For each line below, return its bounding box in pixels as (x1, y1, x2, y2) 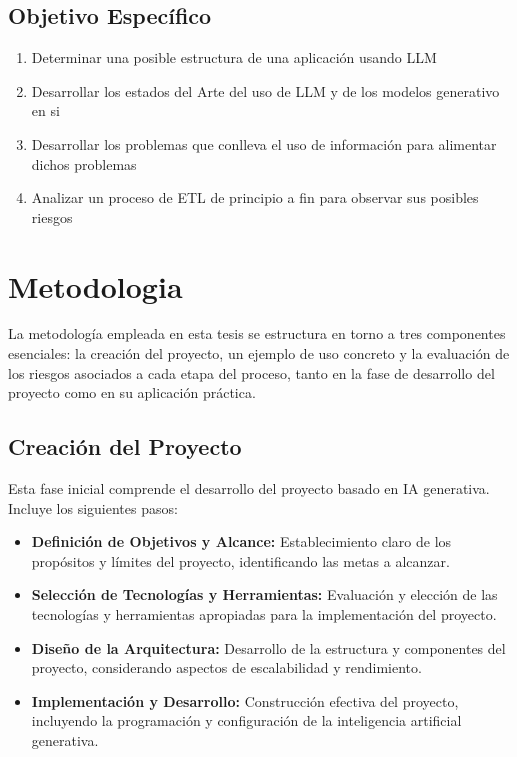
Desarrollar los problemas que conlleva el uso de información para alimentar (31, 133, 497, 154)
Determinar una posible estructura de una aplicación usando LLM (31, 47, 437, 68)
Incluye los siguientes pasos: (8, 497, 178, 518)
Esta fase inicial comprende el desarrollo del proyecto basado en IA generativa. (8, 478, 490, 499)
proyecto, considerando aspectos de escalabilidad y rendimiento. (31, 657, 422, 678)
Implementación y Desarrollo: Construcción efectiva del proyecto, (31, 690, 459, 711)
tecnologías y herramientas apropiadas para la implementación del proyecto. (31, 604, 497, 625)
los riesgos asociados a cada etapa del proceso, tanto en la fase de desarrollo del (8, 362, 495, 383)
